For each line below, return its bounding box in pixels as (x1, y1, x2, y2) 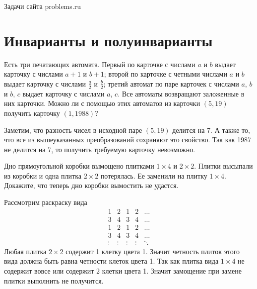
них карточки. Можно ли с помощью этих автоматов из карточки (4, 98, 200, 108)
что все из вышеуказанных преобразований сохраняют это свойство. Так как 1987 (4, 134, 252, 145)
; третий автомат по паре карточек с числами (103, 78, 239, 89)
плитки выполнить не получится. (4, 275, 104, 286)
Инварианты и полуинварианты (4, 30, 213, 50)
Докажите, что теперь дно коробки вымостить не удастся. (4, 180, 179, 191)
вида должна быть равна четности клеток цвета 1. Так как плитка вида (4, 256, 219, 266)
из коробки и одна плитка (4, 170, 81, 181)
